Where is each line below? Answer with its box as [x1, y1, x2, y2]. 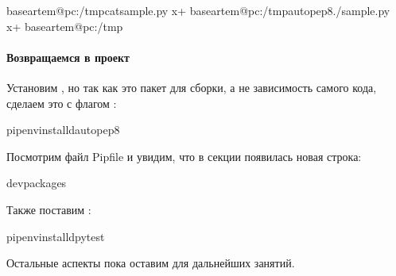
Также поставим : [6, 201, 91, 217]
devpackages [6, 174, 67, 191]
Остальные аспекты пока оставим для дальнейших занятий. [6, 255, 295, 271]
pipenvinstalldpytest [6, 228, 105, 244]
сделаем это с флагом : [6, 94, 117, 111]
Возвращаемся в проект [6, 48, 130, 65]
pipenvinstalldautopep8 [6, 121, 120, 138]
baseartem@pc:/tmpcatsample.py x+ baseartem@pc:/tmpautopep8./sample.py [6, 2, 390, 18]
